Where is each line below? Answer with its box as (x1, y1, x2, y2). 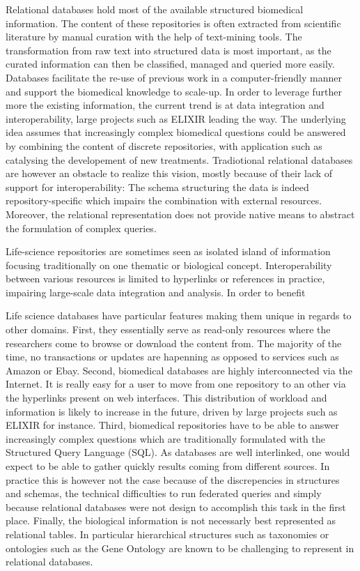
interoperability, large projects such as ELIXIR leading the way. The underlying (6, 111, 346, 125)
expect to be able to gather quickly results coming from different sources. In (6, 459, 330, 473)
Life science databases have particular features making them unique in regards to (6, 308, 352, 323)
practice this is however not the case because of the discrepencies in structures (6, 472, 340, 487)
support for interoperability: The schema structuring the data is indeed (6, 179, 309, 194)
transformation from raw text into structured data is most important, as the (6, 43, 331, 57)
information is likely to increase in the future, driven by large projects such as (6, 404, 338, 418)
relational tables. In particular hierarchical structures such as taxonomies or (6, 526, 329, 541)
